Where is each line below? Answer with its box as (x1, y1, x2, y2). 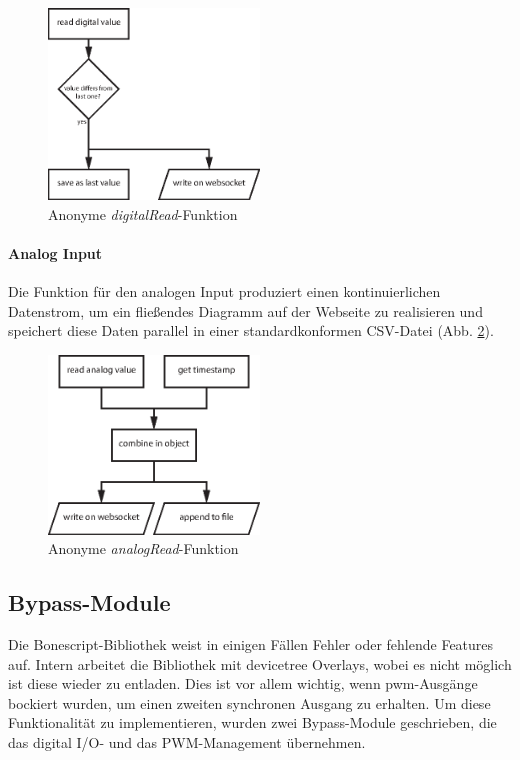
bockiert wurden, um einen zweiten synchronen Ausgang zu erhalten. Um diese (8, 692, 491, 713)
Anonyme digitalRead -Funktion (48, 203, 238, 224)
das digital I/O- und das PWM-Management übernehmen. (8, 732, 366, 753)
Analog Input (8, 242, 103, 263)
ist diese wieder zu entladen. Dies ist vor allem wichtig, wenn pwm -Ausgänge (8, 673, 478, 694)
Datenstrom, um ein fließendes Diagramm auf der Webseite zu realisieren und (8, 300, 483, 321)
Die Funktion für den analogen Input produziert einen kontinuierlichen (8, 280, 441, 301)
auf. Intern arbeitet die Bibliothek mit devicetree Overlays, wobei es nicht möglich (8, 653, 512, 674)
